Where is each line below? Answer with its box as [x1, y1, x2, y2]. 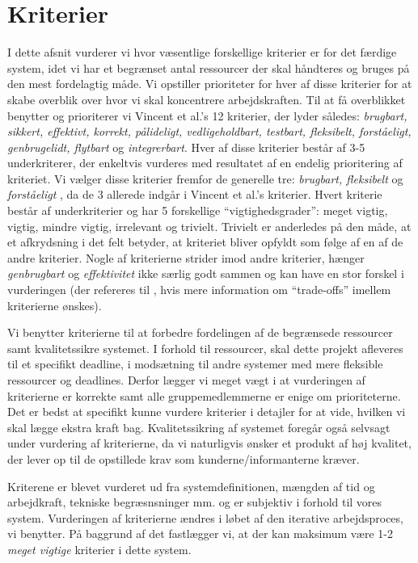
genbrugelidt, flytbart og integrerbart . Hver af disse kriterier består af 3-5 [7, 138, 365, 155]
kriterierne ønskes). [7, 296, 102, 313]
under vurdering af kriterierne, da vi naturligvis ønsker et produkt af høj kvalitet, [7, 435, 412, 452]
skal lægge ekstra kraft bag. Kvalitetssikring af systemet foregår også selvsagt [7, 418, 391, 435]
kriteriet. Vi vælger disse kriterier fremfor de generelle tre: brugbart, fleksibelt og [7, 170, 403, 187]
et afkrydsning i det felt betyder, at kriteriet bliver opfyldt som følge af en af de [7, 233, 403, 250]
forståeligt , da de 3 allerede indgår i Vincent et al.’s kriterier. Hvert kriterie [7, 186, 382, 203]
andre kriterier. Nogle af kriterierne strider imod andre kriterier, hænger [7, 249, 365, 266]
